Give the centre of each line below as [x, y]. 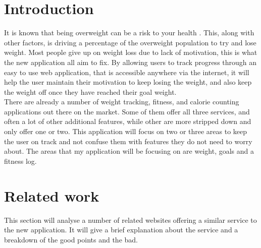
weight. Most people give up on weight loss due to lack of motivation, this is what [131, 52]
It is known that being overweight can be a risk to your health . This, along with [129, 33]
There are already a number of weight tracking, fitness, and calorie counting [122, 102]
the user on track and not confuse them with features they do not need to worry [128, 141]
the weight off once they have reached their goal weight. [90, 91]
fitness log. [20, 161]
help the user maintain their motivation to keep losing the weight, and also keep [128, 82]
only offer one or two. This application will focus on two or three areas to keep [126, 131]
